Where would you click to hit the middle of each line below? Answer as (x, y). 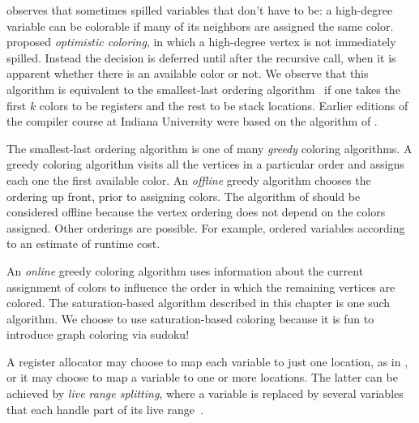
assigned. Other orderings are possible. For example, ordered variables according (206, 227)
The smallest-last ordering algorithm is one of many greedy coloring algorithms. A (209, 148)
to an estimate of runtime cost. (83, 244)
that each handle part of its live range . (105, 409)
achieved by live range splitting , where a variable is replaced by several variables (205, 393)
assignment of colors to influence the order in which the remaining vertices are (201, 286)
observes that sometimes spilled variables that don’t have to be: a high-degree (200, 10)
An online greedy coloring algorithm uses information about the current (185, 270)
